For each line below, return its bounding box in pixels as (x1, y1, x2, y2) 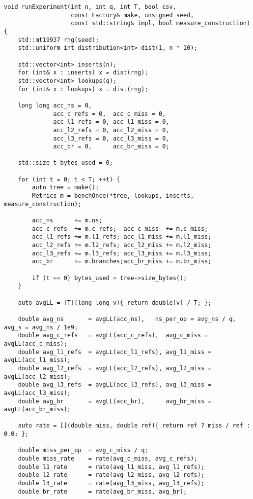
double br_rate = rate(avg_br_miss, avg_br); (18, 488, 187, 495)
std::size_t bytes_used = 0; (18, 159, 113, 167)
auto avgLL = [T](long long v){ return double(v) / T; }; (18, 299, 212, 306)
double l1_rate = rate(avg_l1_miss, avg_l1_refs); (18, 463, 205, 470)
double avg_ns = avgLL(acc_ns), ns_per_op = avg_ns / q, (18, 315, 236, 322)
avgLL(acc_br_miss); (4, 406, 71, 413)
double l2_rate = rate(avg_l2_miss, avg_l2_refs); (18, 471, 205, 479)
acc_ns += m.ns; (32, 217, 103, 224)
